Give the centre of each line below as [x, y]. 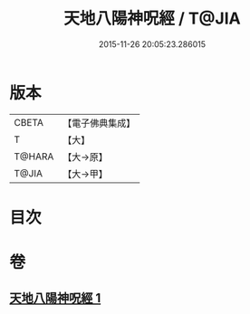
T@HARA [34, 157]
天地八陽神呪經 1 [55, 298]
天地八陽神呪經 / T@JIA [152, 19]
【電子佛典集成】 [99, 123]
